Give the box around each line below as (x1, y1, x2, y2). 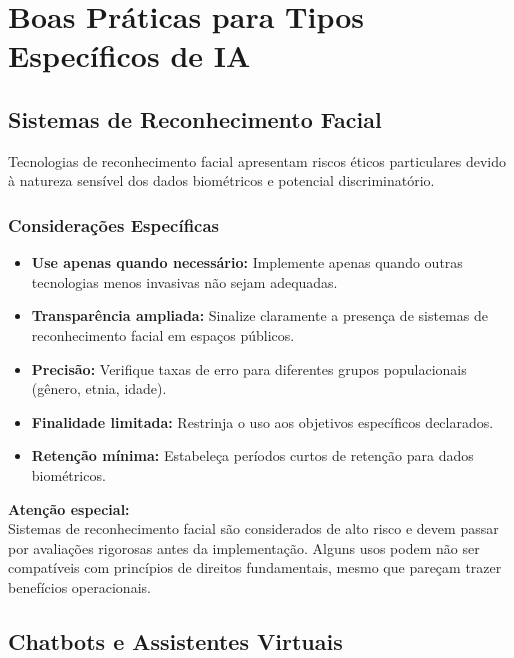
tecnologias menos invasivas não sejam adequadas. (31, 271, 338, 292)
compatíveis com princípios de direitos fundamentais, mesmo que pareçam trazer (8, 557, 502, 578)
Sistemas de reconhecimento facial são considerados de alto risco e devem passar (8, 518, 499, 539)
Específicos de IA (8, 35, 251, 76)
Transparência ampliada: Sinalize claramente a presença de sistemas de (31, 305, 488, 326)
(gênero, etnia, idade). (31, 378, 167, 399)
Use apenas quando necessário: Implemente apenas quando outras (31, 252, 463, 273)
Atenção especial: (8, 498, 130, 519)
